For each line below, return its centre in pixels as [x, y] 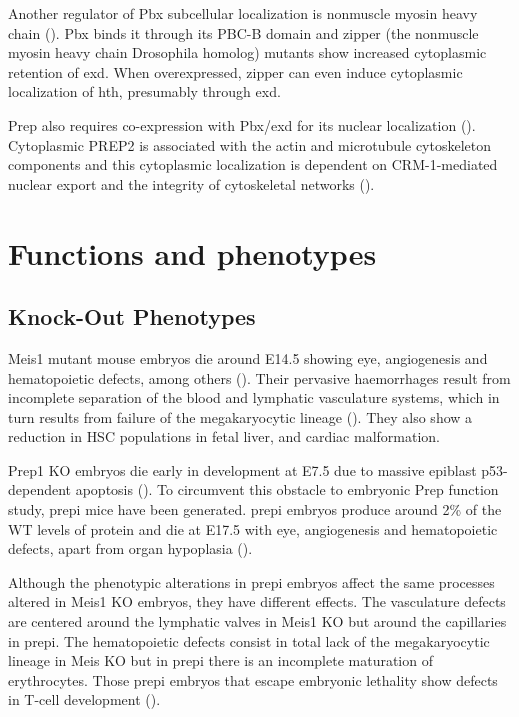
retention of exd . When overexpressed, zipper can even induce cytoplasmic [235, 71]
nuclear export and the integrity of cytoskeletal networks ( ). [191, 183]
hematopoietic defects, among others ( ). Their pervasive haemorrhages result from [259, 377]
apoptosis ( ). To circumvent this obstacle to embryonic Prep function [287, 489]
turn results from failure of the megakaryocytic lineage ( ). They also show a [240, 416]
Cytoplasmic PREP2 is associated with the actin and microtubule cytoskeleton [250, 144]
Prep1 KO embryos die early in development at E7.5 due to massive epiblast [242, 469]
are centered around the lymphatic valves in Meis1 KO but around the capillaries [257, 621]
